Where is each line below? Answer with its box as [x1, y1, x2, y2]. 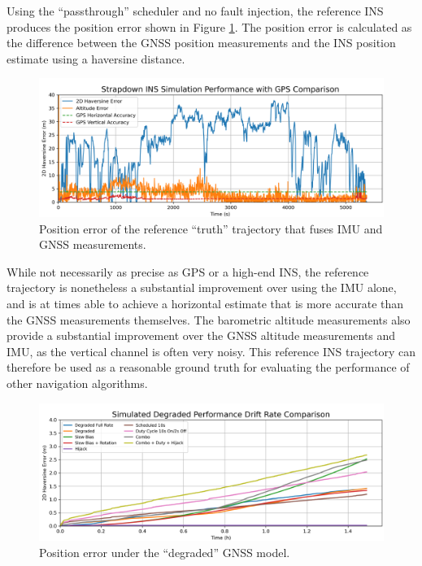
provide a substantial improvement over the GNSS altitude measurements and [7, 327, 396, 344]
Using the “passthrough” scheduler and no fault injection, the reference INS [7, 2, 384, 19]
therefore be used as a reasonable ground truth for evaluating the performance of [7, 359, 410, 376]
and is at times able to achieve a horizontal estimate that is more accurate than [7, 294, 404, 311]
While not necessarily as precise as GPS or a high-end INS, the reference [7, 263, 369, 280]
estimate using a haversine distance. [7, 50, 185, 67]
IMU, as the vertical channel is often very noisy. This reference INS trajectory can [7, 342, 415, 359]
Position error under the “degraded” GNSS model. [39, 543, 290, 560]
